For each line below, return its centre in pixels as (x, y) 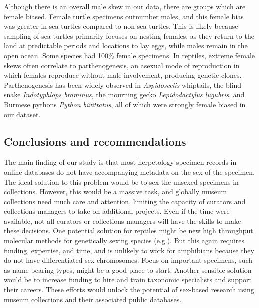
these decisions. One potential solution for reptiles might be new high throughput (129, 231)
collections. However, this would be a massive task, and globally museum (116, 192)
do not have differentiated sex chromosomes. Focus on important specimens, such (128, 260)
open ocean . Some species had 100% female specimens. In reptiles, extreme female (130, 55)
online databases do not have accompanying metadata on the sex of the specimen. (129, 172)
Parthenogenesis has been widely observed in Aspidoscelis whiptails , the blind (123, 84)
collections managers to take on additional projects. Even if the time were (117, 211)
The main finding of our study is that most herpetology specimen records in (120, 162)
